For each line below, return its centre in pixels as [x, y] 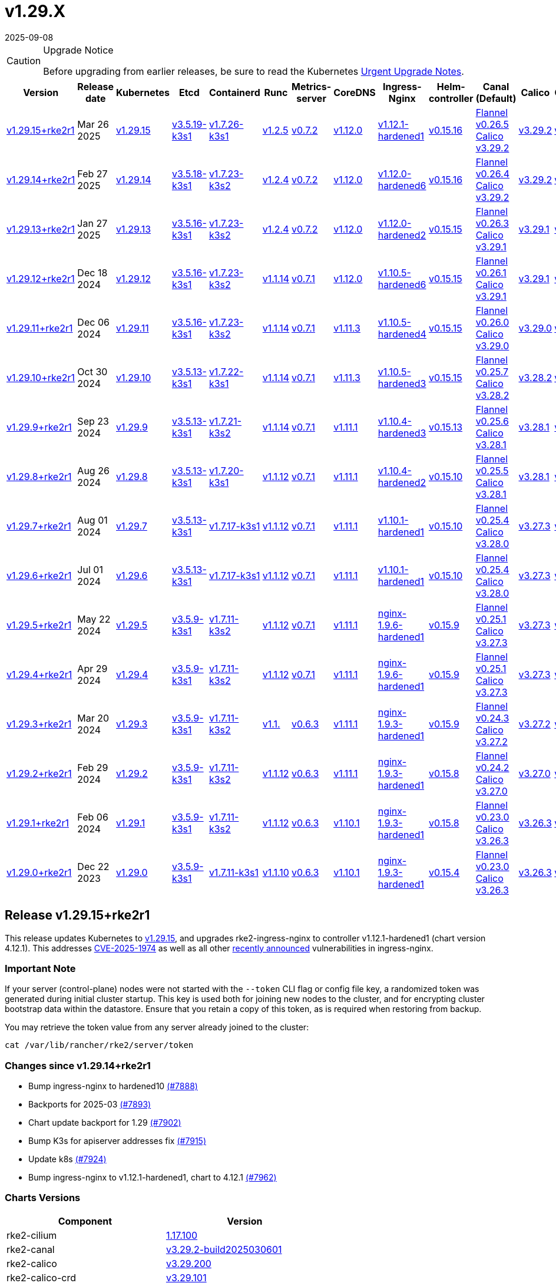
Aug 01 [92, 520]
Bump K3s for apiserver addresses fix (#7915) [117, 1141]
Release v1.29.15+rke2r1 [77, 915]
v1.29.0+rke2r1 [39, 872]
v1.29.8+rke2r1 [39, 476]
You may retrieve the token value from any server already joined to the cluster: [157, 1027]
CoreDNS [355, 92]
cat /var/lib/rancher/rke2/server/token [99, 1045]
